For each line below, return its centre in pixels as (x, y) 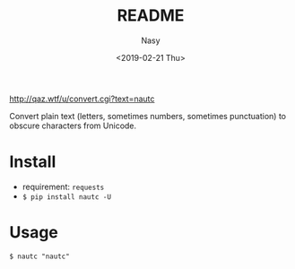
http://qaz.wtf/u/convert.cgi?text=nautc (82, 99)
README (151, 16)
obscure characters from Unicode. (73, 126)
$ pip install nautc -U (67, 197)
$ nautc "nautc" (39, 256)
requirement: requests (63, 187)
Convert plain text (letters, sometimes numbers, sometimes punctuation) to (148, 116)
